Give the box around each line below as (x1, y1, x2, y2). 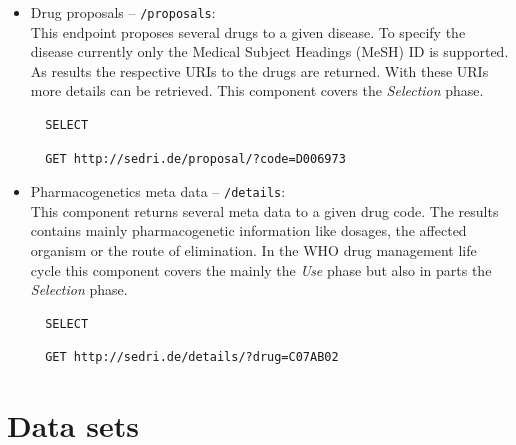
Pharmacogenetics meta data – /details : (30, 181, 286, 202)
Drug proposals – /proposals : (30, 2, 216, 22)
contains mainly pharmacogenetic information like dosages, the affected (30, 220, 467, 241)
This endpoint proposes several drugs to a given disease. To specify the (30, 21, 466, 42)
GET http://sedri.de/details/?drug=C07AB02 (45, 350, 339, 365)
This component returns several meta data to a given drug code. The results (30, 200, 499, 221)
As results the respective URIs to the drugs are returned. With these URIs (30, 60, 489, 81)
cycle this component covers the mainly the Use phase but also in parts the (30, 259, 492, 280)
